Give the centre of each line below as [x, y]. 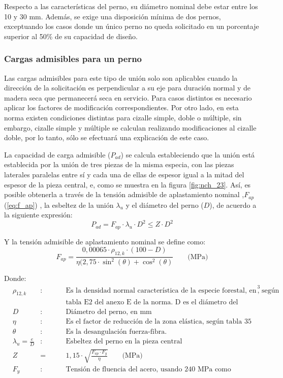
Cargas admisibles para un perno [73, 59]
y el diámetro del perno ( [165, 204]
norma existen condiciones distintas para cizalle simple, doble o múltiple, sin [123, 117]
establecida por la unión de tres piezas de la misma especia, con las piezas [119, 164]
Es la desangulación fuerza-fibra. [116, 332]
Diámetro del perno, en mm [109, 312]
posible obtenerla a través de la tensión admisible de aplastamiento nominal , [124, 194]
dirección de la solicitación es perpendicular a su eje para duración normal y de [128, 88]
